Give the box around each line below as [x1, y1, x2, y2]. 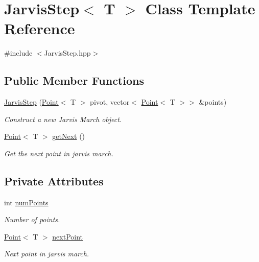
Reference [4, 18, 75, 39]
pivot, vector [90, 97, 130, 107]
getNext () [52, 131, 85, 141]
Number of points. [4, 214, 60, 225]
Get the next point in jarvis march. [4, 148, 113, 158]
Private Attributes [4, 173, 104, 188]
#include [4, 47, 33, 58]
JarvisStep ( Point [4, 97, 59, 107]
